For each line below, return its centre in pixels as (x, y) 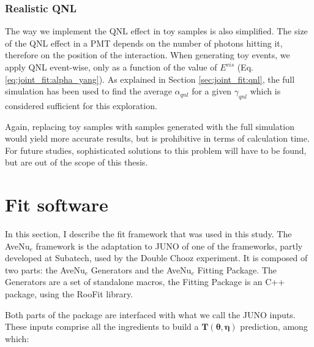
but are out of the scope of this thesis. (77, 162)
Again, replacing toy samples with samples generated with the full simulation (150, 126)
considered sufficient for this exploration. (81, 105)
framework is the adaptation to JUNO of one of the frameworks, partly (169, 246)
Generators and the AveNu (141, 269)
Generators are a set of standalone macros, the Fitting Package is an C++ (145, 282)
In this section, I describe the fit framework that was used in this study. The (148, 234)
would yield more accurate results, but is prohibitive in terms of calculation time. (157, 138)
